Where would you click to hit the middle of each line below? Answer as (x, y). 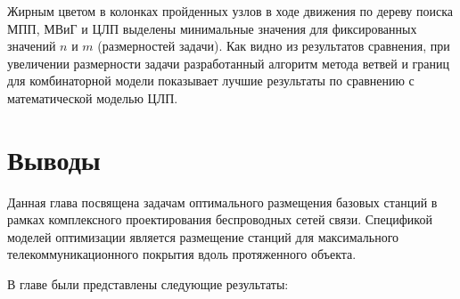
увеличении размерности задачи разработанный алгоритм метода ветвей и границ (229, 63)
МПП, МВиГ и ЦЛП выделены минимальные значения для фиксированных (212, 28)
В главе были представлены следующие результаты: (148, 284)
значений (32, 46)
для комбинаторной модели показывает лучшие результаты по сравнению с (211, 81)
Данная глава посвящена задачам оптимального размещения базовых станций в (222, 202)
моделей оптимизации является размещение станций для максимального (203, 236)
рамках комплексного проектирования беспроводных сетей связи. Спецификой (220, 219)
